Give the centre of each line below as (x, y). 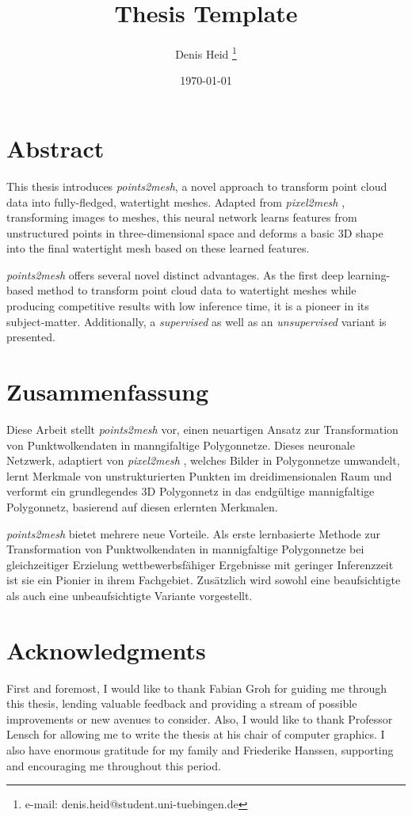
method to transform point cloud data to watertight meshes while (196, 290)
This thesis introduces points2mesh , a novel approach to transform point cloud (197, 186)
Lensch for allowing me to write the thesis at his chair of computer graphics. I (196, 734)
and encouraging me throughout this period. (114, 765)
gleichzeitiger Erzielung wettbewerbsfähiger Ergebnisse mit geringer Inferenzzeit (200, 564)
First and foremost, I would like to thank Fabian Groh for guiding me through (197, 688)
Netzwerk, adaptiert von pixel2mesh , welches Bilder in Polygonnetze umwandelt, (203, 460)
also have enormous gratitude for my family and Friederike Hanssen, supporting (200, 750)
